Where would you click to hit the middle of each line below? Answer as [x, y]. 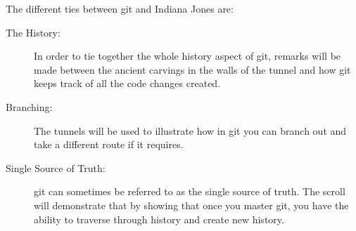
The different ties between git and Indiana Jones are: [120, 8]
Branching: [29, 106]
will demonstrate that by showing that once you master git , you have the [191, 205]
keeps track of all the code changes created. [127, 83]
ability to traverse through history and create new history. [159, 219]
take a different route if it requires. [109, 144]
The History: [33, 32]
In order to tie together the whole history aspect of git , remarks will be [187, 56]
